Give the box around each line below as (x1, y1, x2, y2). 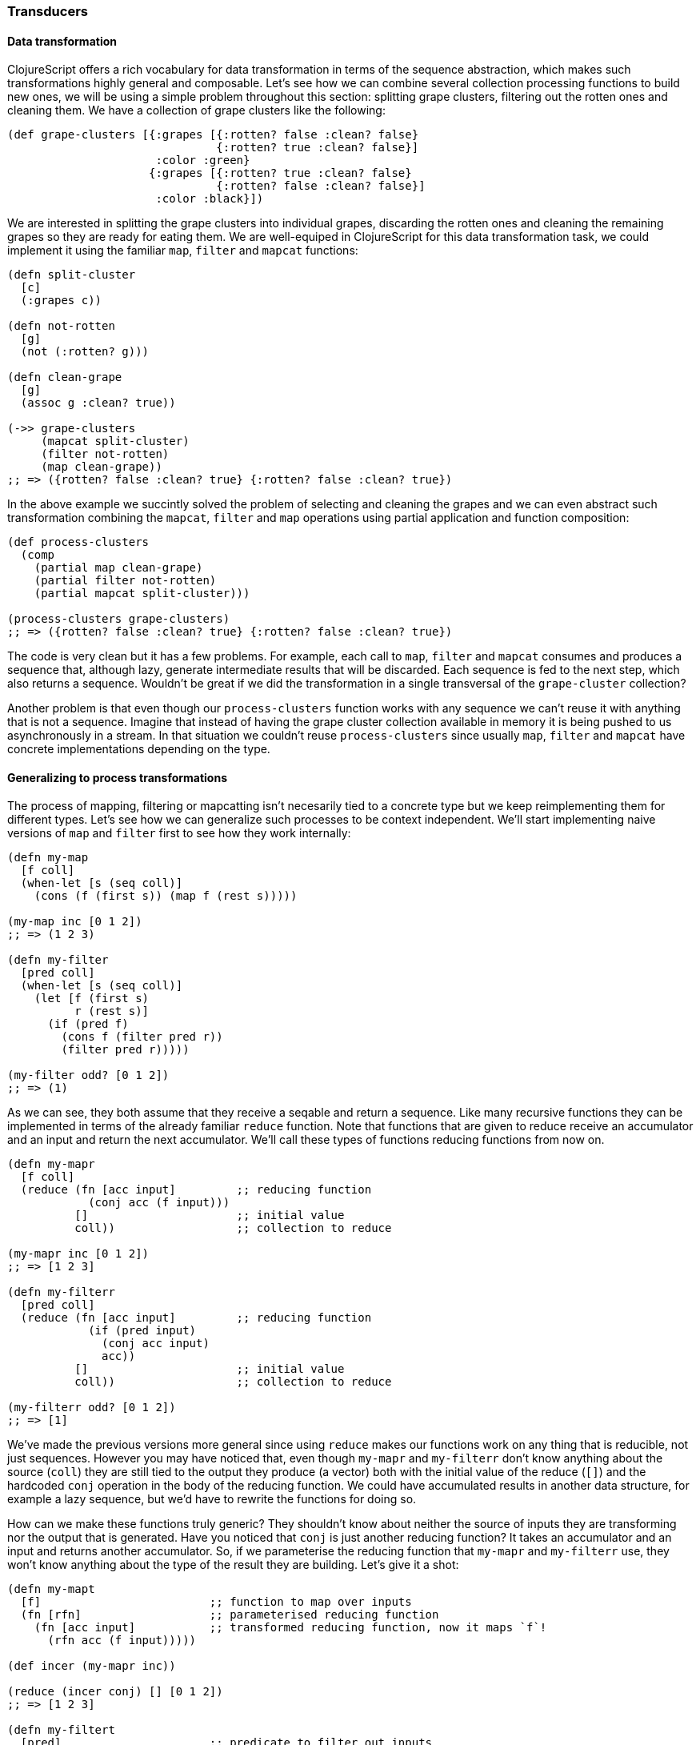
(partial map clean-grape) (34, 561, 203, 575)
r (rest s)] (74, 1005, 150, 1018)
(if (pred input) (88, 1324, 197, 1338)
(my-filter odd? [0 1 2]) (7, 1069, 170, 1082)
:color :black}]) (155, 192, 264, 206)
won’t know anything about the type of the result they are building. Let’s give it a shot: (7, 1558, 459, 1572)
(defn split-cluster (7, 268, 136, 282)
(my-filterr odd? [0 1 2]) (7, 1401, 176, 1414)
